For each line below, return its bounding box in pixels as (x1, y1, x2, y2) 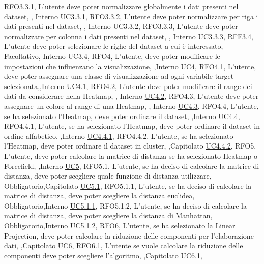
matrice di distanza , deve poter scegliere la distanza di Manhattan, (4, 210, 213, 221)
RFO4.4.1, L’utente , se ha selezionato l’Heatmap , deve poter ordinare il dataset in (4, 121, 260, 131)
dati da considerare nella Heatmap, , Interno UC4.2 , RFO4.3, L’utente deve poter (4, 91, 259, 101)
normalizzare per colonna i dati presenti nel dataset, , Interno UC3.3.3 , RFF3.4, (4, 31, 253, 41)
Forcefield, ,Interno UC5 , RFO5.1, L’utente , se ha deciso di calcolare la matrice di (4, 160, 259, 171)
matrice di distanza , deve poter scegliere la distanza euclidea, (4, 190, 195, 201)
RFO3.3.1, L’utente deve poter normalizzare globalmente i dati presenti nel (4, 1, 239, 11)
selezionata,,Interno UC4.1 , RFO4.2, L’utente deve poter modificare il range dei (4, 80, 252, 91)
